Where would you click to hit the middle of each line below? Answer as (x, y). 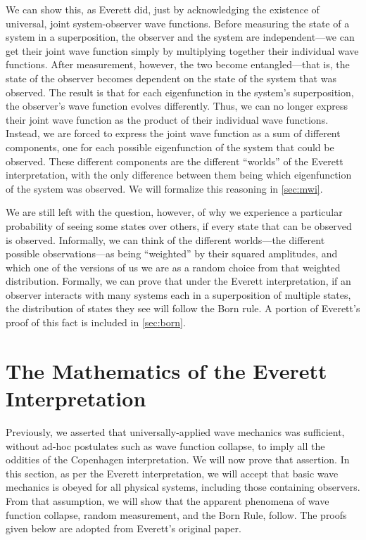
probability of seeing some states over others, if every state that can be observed (179, 225)
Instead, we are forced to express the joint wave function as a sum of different (173, 133)
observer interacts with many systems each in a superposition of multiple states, (178, 294)
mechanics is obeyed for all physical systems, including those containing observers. (183, 487)
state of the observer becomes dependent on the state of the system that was (171, 78)
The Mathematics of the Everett (166, 370)
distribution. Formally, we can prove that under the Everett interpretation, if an (178, 281)
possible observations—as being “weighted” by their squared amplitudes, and (172, 253)
